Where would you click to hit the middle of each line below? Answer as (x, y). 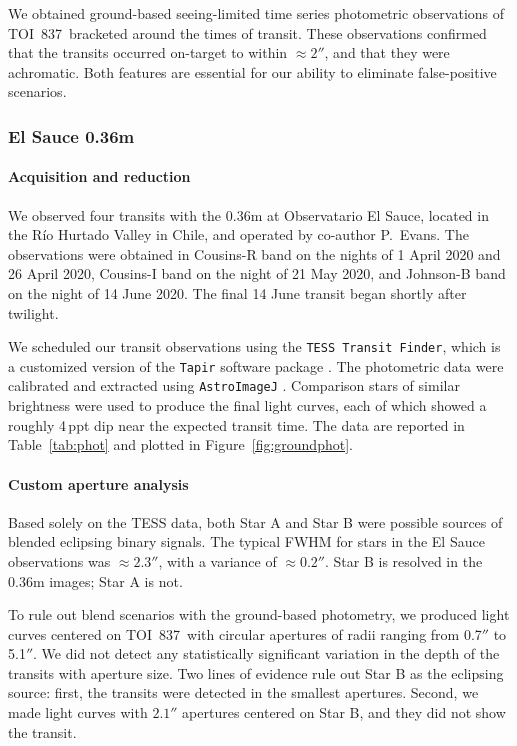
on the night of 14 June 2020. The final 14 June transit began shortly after (237, 292)
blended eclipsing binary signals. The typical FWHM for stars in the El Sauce (246, 541)
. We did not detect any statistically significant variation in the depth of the (266, 653)
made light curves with (78, 712)
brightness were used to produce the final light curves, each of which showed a (247, 405)
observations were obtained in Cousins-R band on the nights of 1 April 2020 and (254, 253)
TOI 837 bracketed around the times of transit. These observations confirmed (247, 32)
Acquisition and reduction (99, 176)
